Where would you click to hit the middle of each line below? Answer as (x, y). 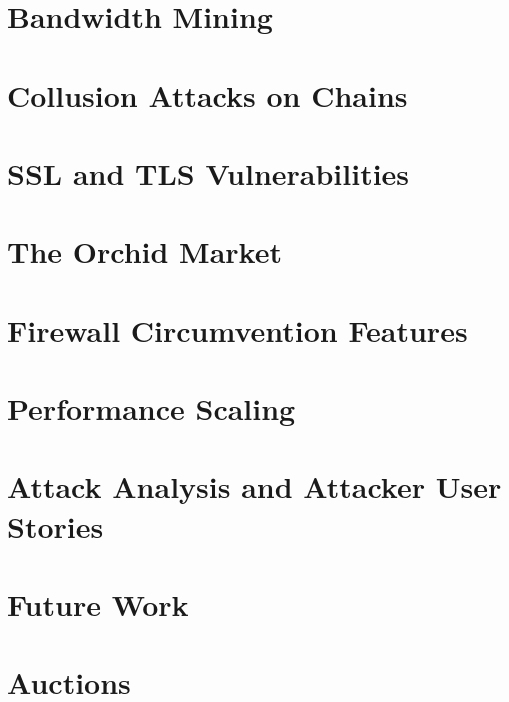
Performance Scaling (151, 408)
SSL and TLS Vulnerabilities (208, 172)
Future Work (98, 604)
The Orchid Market (144, 251)
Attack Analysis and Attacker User (254, 486)
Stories (55, 525)
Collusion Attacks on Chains (207, 94)
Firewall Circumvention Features (237, 329)
